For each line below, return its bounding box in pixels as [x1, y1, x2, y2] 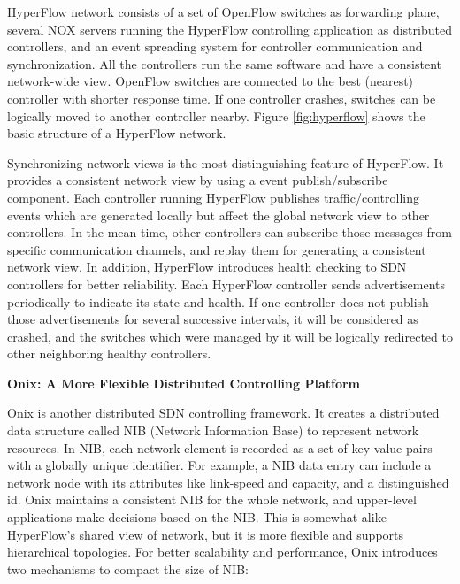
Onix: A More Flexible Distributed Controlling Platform [7, 373, 360, 392]
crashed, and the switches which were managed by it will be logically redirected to [7, 327, 453, 345]
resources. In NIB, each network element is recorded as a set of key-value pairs [7, 438, 433, 457]
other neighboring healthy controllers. [7, 344, 211, 363]
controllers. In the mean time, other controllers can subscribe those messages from [7, 223, 452, 242]
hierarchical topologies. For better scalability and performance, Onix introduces [7, 542, 438, 561]
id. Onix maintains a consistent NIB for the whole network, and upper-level [7, 490, 417, 509]
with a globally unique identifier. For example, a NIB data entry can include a [7, 456, 432, 474]
